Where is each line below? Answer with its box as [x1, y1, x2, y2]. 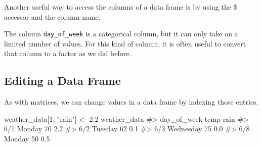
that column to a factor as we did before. [4, 48, 132, 59]
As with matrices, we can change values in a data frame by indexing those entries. [4, 96, 258, 107]
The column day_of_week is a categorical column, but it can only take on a [4, 28, 238, 39]
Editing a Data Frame [4, 73, 121, 88]
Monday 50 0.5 [4, 133, 50, 144]
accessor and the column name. [4, 11, 101, 22]
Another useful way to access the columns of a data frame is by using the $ [4, 2, 237, 12]
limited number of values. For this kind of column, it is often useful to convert [4, 38, 246, 48]
